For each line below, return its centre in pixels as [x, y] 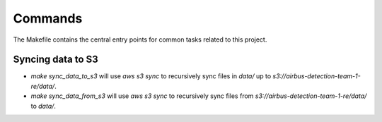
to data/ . [44, 106]
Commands [48, 18]
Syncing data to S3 [56, 60]
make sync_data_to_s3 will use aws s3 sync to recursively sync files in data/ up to [151, 76]
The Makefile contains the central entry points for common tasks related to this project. [140, 39]
